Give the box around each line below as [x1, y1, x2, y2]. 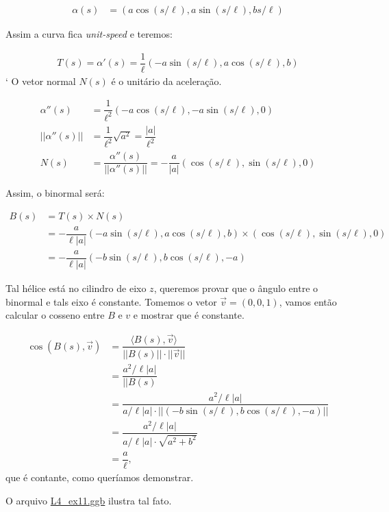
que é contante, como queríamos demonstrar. [5, 470, 194, 484]
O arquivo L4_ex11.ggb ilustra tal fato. [5, 493, 172, 507]
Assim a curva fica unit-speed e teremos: [5, 27, 173, 41]
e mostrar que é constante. [133, 308, 244, 322]
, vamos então [279, 294, 337, 308]
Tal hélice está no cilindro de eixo [5, 281, 147, 295]
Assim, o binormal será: [5, 186, 105, 200]
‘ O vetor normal [5, 73, 76, 88]
